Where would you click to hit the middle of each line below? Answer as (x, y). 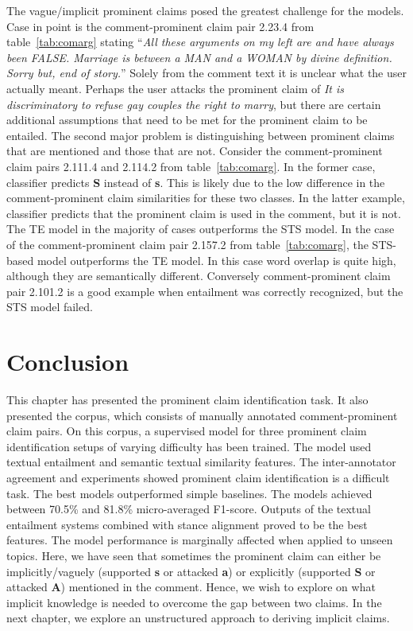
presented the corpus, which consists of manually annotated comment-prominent (202, 415)
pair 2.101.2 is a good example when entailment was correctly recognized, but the (205, 291)
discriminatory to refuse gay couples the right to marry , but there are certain (194, 104)
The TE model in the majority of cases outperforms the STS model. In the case (201, 229)
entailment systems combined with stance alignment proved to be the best (187, 524)
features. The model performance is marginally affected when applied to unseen (200, 540)
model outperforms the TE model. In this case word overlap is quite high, (216, 260)
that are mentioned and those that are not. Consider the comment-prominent (195, 151)
